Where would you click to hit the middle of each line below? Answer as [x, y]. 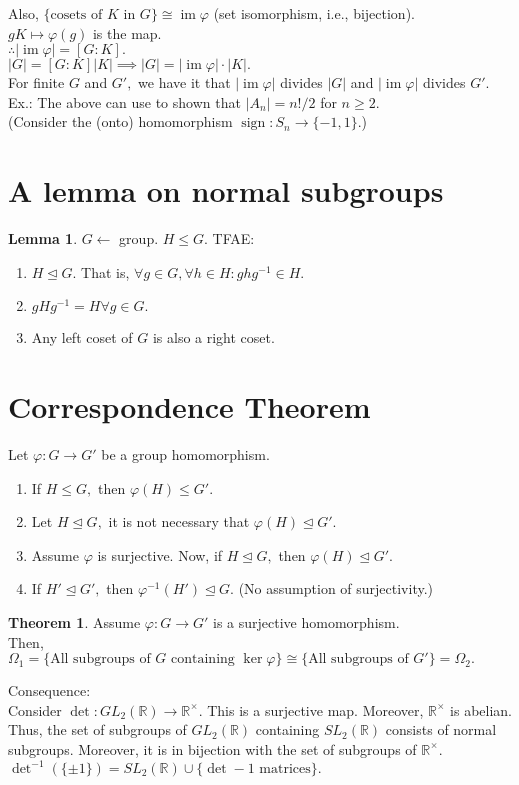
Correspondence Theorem [189, 406]
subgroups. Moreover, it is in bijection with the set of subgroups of [212, 748]
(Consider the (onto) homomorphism [120, 121]
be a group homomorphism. [185, 454]
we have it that [184, 82]
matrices [285, 769]
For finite [36, 82]
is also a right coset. [213, 337]
